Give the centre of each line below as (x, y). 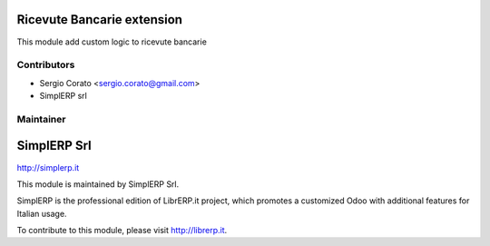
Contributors (46, 65)
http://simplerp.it (48, 167)
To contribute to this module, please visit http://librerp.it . (122, 231)
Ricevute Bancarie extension (100, 20)
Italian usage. (42, 213)
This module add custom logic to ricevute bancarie (112, 42)
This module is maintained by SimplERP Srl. (98, 184)
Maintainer (41, 119)
